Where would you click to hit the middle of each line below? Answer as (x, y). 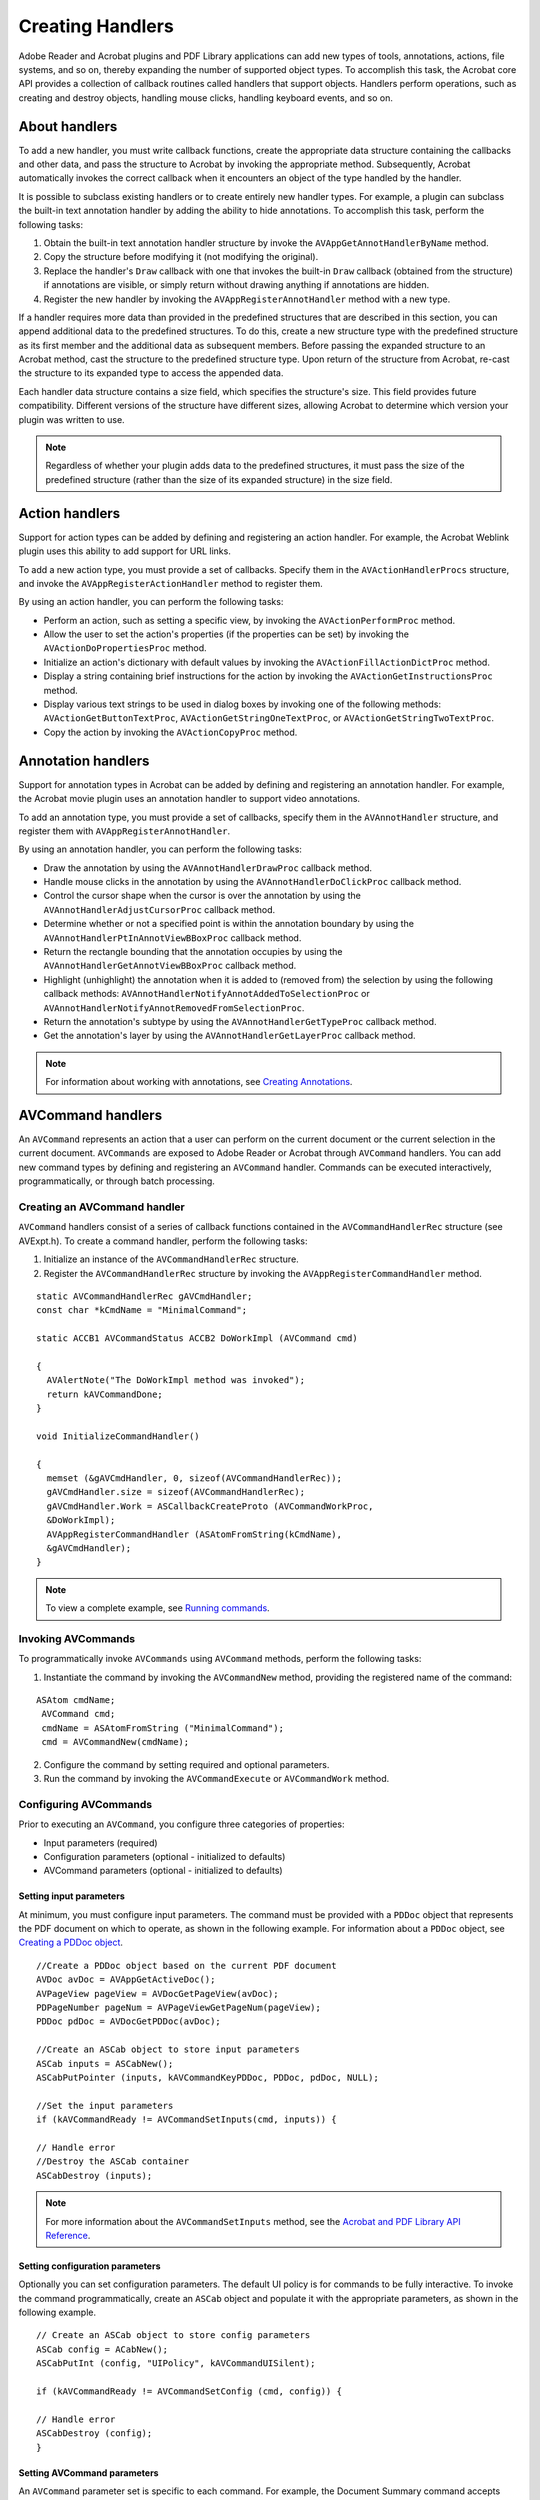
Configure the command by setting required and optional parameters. (186, 1764)
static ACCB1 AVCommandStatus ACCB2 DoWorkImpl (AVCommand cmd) (197, 1338)
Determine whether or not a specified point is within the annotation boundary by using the (229, 924)
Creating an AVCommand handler (101, 1207)
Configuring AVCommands (85, 1804)
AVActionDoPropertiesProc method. (125, 648)
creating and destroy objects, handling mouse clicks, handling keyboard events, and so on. (206, 97)
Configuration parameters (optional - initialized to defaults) (164, 1856)
